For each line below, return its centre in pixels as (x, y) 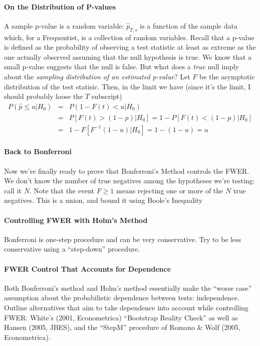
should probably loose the (44, 96)
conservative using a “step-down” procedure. (72, 249)
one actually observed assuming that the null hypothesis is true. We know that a (128, 56)
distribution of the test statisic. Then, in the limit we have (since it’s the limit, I (127, 86)
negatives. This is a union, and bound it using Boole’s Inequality (103, 200)
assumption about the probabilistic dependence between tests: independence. (122, 298)
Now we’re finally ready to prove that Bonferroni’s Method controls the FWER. (127, 170)
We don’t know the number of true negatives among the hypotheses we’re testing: (129, 181)
